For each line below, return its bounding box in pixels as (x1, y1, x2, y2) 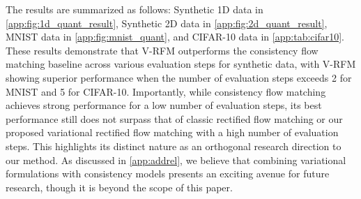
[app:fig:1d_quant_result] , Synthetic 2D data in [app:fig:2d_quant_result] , (6, 15, 328, 30)
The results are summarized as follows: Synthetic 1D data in (6, 2, 263, 16)
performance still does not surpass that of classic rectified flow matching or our (6, 111, 343, 126)
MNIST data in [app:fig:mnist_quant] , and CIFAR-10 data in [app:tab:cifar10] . (6, 29, 344, 44)
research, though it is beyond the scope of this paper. (6, 179, 233, 194)
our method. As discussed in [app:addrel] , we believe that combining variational (6, 152, 346, 167)
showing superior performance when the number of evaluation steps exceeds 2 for (6, 70, 352, 84)
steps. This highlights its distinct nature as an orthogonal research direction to (6, 138, 341, 153)
